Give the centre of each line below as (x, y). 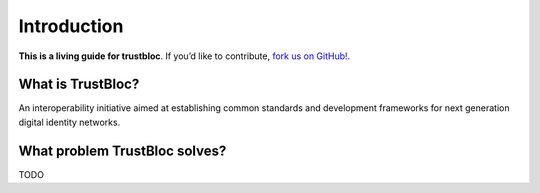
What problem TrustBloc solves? (122, 150)
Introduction (71, 26)
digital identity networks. (69, 122)
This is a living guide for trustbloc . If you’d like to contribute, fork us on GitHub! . (184, 56)
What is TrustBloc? (79, 84)
